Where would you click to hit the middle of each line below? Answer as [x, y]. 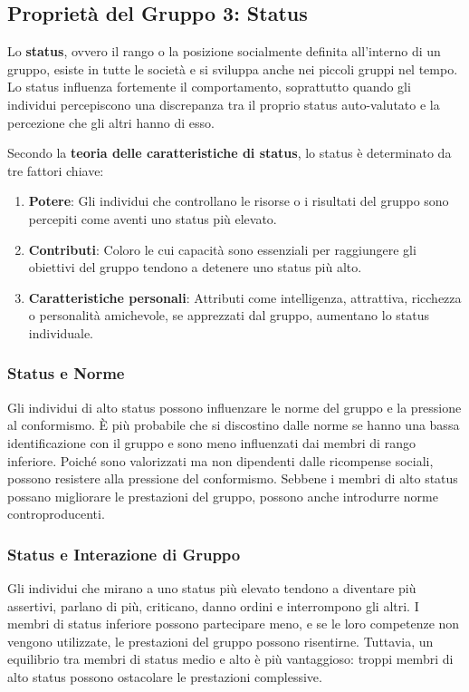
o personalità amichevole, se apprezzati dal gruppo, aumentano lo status [229, 315]
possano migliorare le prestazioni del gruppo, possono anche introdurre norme [223, 496]
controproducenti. [56, 514]
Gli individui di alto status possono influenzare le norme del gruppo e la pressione [234, 407]
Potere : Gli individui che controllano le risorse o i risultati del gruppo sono [239, 201]
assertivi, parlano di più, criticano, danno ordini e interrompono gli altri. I [213, 605]
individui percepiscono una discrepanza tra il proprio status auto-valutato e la [224, 104]
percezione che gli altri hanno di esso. [111, 122]
